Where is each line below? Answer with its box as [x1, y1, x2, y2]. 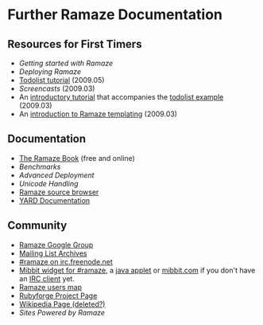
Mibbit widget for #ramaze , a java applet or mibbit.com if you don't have [18, 265, 256, 275]
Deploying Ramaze [18, 67, 81, 76]
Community [7, 219, 68, 233]
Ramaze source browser [18, 187, 99, 197]
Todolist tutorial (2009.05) [18, 76, 105, 84]
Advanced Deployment [18, 170, 95, 180]
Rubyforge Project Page [18, 291, 98, 300]
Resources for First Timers [7, 37, 142, 51]
